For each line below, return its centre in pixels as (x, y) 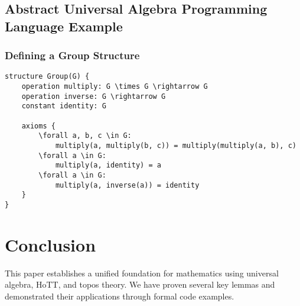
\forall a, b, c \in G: (85, 136)
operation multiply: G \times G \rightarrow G (115, 87)
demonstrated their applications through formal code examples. (120, 296)
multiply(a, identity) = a (108, 165)
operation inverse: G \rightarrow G (94, 96)
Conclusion (50, 244)
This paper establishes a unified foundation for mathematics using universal (142, 273)
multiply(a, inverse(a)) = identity (127, 185)
